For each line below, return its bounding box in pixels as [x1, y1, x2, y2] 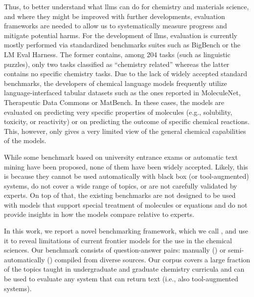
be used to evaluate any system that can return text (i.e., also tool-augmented [4, 274, 238, 284]
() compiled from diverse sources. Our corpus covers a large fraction [47, 254, 251, 264]
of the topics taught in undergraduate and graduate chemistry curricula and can [4, 264, 245, 274]
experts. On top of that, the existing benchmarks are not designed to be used [4, 190, 236, 200]
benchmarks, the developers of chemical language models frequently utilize [4, 78, 227, 88]
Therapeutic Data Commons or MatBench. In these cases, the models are [4, 97, 225, 107]
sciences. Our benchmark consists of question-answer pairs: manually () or [4, 245, 226, 255]
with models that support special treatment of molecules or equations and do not [4, 199, 248, 210]
